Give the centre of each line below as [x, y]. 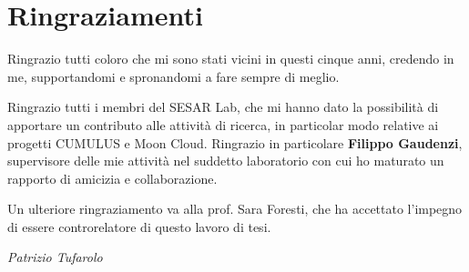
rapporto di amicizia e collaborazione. [112, 178]
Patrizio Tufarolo [55, 257]
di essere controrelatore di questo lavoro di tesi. [139, 226]
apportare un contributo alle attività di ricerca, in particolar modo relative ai [223, 124]
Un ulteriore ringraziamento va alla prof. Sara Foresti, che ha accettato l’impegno [235, 209]
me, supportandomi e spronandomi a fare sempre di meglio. [173, 76]
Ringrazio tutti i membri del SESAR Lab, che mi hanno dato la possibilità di [223, 107]
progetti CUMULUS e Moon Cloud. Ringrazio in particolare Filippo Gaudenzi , [235, 142]
